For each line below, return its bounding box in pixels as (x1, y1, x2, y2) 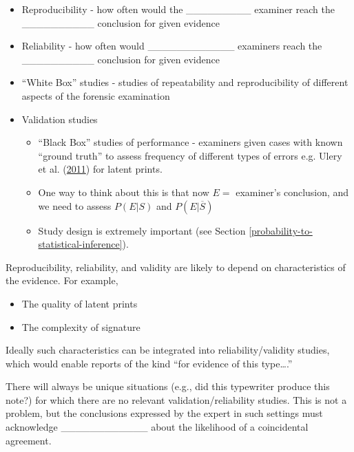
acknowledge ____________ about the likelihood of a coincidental (6, 420, 309, 434)
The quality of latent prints (21, 296, 138, 310)
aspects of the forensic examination (21, 88, 170, 103)
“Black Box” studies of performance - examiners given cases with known (38, 135, 343, 149)
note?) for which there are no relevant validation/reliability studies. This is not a (6, 392, 347, 407)
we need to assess (38, 198, 112, 213)
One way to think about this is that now (38, 184, 209, 199)
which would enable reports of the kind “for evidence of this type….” (6, 356, 293, 370)
